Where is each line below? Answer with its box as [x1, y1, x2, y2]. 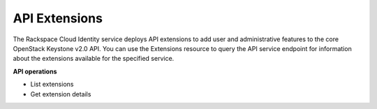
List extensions [30, 80, 74, 89]
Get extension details [30, 89, 91, 98]
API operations [13, 67, 57, 75]
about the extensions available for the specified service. [13, 54, 175, 63]
